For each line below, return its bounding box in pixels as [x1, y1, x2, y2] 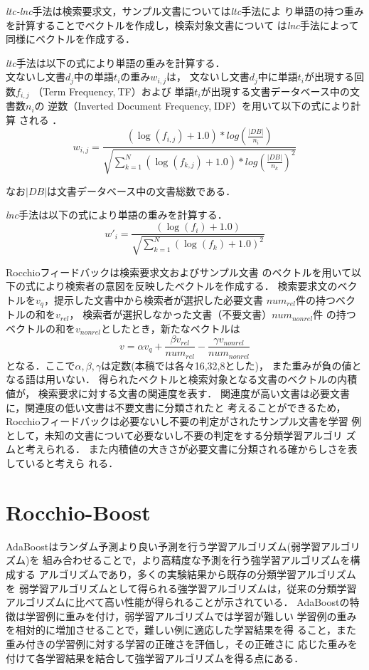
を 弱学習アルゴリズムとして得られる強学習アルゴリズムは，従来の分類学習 [6, 580, 357, 595]
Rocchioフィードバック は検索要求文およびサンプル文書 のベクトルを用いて [6, 264, 351, 279]
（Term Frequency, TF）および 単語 [33, 83, 195, 98]
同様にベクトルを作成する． [6, 31, 135, 46]
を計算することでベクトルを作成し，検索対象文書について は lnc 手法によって [6, 17, 359, 32]
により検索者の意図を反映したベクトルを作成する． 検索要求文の [35, 278, 338, 293]
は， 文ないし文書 [166, 69, 250, 84]
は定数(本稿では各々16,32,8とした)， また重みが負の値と [101, 357, 362, 372]
